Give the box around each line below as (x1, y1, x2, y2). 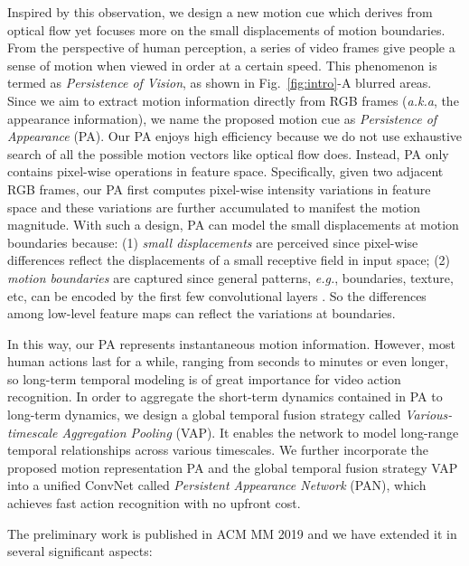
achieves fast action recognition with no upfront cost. (7, 494, 301, 513)
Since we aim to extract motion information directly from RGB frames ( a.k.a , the (7, 90, 459, 109)
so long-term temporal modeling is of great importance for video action (7, 369, 401, 388)
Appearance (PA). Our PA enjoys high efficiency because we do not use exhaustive (7, 127, 463, 146)
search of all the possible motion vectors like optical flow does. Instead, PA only (7, 144, 449, 163)
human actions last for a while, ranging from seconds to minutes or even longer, (7, 352, 449, 371)
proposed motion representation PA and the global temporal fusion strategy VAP (7, 458, 458, 476)
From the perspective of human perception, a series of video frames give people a (7, 38, 455, 57)
